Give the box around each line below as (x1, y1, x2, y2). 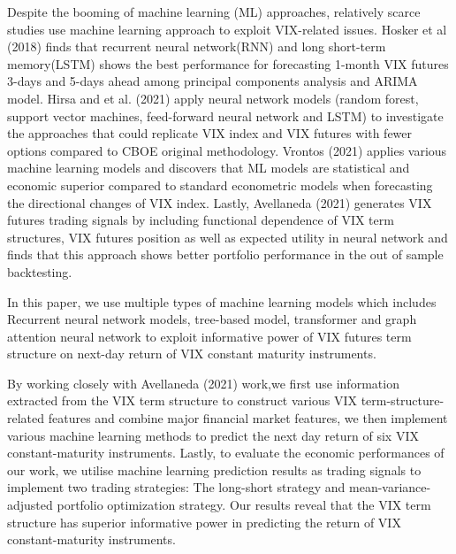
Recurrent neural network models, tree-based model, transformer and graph (7, 310, 417, 328)
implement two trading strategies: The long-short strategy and (7, 478, 346, 496)
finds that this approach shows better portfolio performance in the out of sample (7, 245, 444, 264)
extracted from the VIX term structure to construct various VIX (7, 391, 357, 410)
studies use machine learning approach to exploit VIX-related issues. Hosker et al (7, 19, 447, 38)
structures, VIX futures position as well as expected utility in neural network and (7, 227, 448, 246)
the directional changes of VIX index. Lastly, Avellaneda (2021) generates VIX (7, 193, 432, 212)
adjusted (7, 496, 53, 514)
